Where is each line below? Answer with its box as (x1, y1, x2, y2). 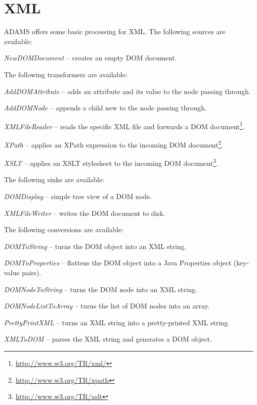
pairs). (22, 267, 42, 277)
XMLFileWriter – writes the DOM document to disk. (4, 207, 166, 218)
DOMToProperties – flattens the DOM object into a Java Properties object (4, 257, 232, 268)
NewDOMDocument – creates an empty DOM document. (4, 52, 177, 63)
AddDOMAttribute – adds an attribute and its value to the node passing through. (4, 86, 251, 96)
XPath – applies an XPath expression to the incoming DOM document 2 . (4, 138, 223, 150)
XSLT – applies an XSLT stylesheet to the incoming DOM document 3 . (4, 156, 218, 168)
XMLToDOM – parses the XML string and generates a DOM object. (4, 334, 212, 344)
